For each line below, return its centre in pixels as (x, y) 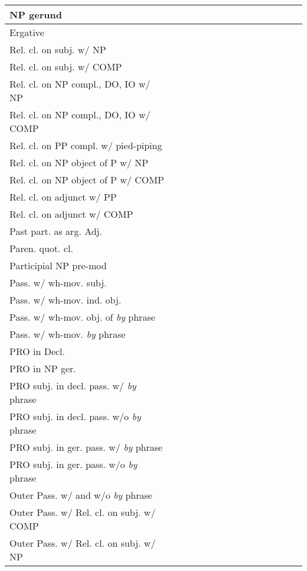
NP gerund (36, 14)
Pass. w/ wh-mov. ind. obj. (66, 300)
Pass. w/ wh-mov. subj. (58, 283)
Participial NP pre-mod (58, 265)
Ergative (27, 32)
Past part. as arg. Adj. (56, 231)
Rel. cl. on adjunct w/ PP (63, 197)
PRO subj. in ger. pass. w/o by (74, 464)
